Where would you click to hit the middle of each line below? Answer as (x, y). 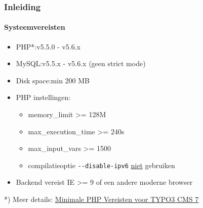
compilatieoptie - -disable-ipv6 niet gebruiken (101, 165)
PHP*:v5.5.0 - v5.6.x (48, 46)
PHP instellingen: (43, 97)
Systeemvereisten (35, 27)
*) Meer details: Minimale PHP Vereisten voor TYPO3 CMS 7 (101, 199)
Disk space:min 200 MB (53, 80)
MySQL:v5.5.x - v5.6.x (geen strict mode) (81, 63)
